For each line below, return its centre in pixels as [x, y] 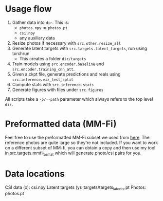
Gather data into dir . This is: [40, 22]
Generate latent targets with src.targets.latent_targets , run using [80, 48]
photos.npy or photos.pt [44, 27]
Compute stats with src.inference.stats [53, 84]
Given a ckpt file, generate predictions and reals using [66, 74]
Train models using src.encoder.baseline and [58, 64]
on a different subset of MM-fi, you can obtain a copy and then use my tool [80, 147]
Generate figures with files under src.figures [58, 90]
